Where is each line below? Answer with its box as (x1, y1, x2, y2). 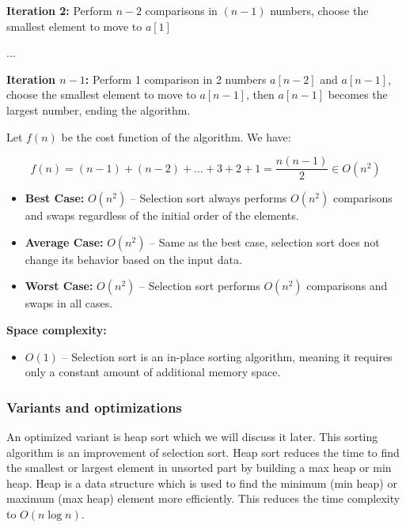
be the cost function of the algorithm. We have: (61, 128, 291, 145)
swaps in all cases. (25, 295, 113, 311)
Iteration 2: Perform (6, 2, 112, 18)
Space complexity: (6, 322, 107, 338)
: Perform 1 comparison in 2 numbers (85, 70, 267, 87)
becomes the (328, 86, 388, 103)
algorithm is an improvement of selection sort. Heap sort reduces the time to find (6, 443, 400, 460)
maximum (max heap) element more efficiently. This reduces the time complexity (6, 490, 400, 507)
